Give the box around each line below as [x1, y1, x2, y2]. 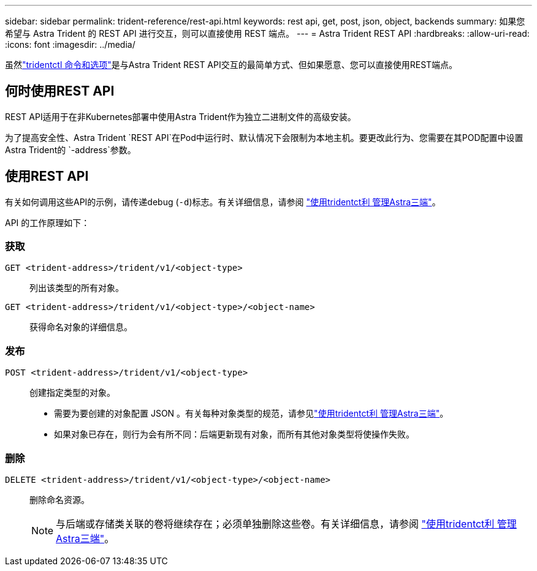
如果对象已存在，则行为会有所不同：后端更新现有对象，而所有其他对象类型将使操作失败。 [54, 429, 414, 440]
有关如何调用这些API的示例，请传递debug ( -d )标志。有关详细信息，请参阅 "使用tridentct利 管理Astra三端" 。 [5, 196, 441, 207]
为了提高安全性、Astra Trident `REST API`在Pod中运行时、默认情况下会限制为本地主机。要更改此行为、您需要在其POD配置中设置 [5, 132, 524, 143]
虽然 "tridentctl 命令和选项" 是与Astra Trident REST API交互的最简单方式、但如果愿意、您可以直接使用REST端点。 [5, 59, 458, 70]
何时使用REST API [5, 83, 115, 99]
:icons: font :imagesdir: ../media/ [5, 39, 135, 50]
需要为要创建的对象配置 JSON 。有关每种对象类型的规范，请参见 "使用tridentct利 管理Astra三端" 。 [54, 408, 449, 419]
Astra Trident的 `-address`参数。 [5, 144, 136, 155]
